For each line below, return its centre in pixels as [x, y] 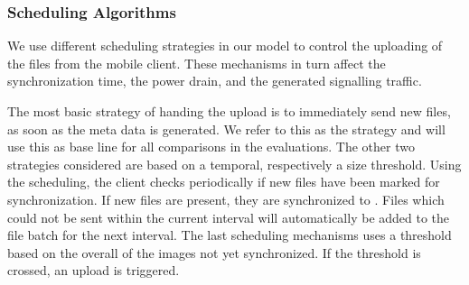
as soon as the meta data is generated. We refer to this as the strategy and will [226, 129]
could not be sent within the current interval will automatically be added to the [229, 217]
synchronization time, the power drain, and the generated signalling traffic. [215, 81]
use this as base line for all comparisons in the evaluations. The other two [211, 147]
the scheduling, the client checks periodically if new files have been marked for [224, 182]
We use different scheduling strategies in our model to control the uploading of [225, 46]
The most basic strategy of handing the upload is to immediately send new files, [229, 111]
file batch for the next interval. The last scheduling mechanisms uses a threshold [230, 235]
